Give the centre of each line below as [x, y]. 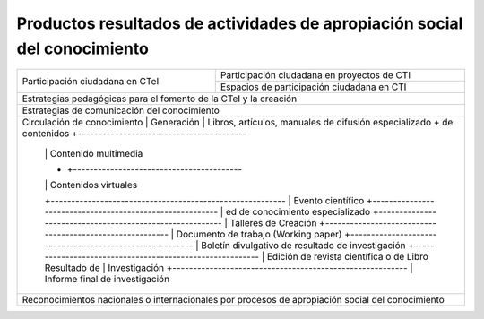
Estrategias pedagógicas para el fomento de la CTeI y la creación [160, 99]
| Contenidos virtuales [91, 185]
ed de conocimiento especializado [298, 212]
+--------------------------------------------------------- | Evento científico [204, 201]
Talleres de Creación [273, 223]
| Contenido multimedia [94, 154]
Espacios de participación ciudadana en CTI [313, 87]
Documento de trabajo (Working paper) [259, 235]
